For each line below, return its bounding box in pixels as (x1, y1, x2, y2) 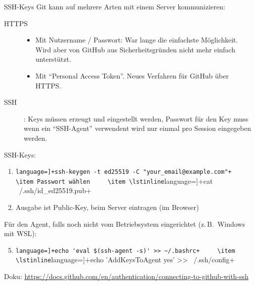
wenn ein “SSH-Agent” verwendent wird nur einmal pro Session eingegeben (24, 123, 251, 133)
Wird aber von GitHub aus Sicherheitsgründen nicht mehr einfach (35, 44, 235, 54)
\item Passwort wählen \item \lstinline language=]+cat (15, 175, 213, 186)
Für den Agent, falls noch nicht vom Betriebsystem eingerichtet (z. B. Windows (4, 218, 245, 229)
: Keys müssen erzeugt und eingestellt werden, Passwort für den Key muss (24, 113, 249, 123)
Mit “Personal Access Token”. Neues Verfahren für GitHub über (35, 70, 229, 81)
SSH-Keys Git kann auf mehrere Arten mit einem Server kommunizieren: (4, 1, 225, 11)
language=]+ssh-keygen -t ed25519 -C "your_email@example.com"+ (15, 168, 232, 176)
